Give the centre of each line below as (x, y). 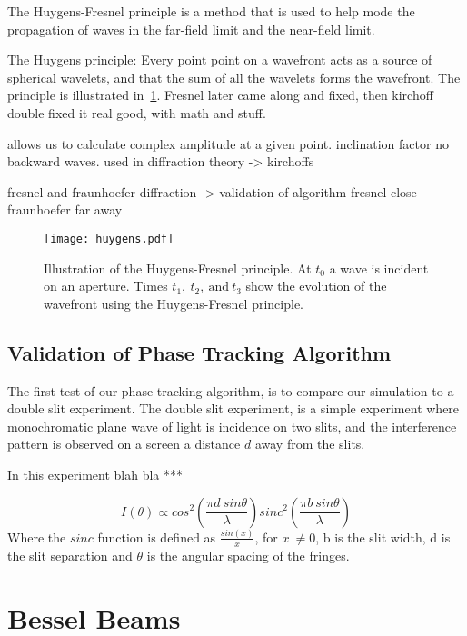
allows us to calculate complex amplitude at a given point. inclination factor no (228, 143)
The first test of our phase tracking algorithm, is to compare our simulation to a (231, 390)
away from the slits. (310, 444)
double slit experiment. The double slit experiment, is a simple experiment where (233, 408)
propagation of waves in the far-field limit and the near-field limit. (191, 29)
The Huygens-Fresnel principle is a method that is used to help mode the (211, 11)
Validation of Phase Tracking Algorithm (199, 352)
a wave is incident (379, 268)
